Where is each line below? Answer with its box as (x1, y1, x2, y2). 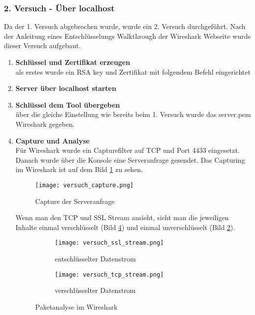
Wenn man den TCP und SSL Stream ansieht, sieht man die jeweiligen (15, 212, 229, 223)
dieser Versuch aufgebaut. (4, 40, 81, 51)
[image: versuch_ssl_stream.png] (54, 239, 164, 247)
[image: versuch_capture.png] (35, 181, 134, 189)
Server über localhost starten (15, 83, 116, 93)
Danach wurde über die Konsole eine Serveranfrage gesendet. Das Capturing (15, 154, 245, 165)
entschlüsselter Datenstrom (54, 254, 136, 264)
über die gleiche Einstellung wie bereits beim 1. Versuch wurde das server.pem (15, 109, 251, 119)
